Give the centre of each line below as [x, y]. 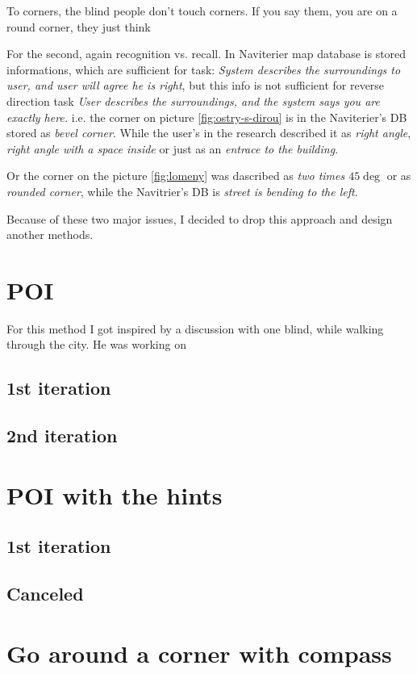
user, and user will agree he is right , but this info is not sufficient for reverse [196, 85]
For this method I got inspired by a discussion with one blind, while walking [195, 328]
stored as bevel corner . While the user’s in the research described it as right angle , [209, 133]
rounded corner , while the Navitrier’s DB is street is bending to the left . [182, 191]
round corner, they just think [79, 26]
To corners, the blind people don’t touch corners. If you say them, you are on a [202, 10]
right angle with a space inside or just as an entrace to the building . [173, 148]
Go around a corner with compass [199, 653]
